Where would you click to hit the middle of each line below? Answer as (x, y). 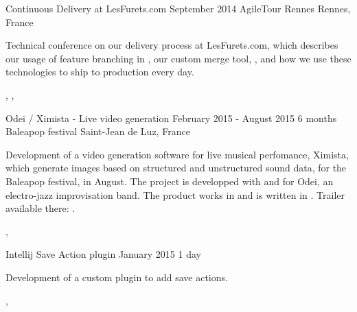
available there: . (41, 208)
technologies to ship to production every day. (100, 72)
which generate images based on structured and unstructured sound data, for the (176, 168)
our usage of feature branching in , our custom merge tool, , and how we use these (178, 58)
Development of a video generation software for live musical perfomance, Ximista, (177, 154)
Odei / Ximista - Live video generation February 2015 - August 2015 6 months (171, 118)
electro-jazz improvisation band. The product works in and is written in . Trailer (175, 194)
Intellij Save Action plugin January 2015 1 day (103, 254)
